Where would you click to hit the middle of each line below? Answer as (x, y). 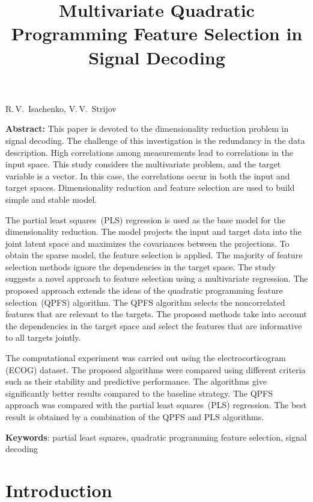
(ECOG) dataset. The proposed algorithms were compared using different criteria (156, 369)
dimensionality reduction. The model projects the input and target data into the (153, 231)
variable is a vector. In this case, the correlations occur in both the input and (148, 175)
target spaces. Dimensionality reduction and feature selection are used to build (150, 187)
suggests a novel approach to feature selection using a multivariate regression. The (157, 278)
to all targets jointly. (43, 337)
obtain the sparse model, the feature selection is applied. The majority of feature (154, 255)
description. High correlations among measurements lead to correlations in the (149, 152)
